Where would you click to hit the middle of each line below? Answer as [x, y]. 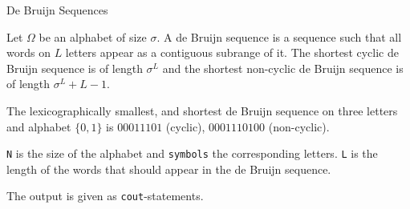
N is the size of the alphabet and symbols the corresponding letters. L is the [192, 153]
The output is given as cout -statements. [105, 196]
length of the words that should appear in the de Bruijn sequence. [169, 169]
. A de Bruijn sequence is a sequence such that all [279, 36]
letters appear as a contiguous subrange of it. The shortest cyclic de [232, 52]
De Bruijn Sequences [57, 10]
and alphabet [39, 126]
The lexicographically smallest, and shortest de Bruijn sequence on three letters [202, 110]
